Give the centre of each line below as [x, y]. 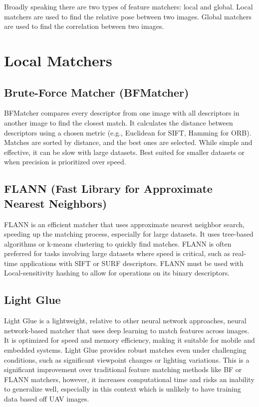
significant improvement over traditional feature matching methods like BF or [123, 369]
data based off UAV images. [47, 399]
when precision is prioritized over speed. [65, 162]
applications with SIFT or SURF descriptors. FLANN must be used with [131, 263]
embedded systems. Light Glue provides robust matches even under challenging [125, 350]
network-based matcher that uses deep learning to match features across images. [127, 330]
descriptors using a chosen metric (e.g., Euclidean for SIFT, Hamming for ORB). [128, 132]
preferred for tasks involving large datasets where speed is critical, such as [117, 253]
